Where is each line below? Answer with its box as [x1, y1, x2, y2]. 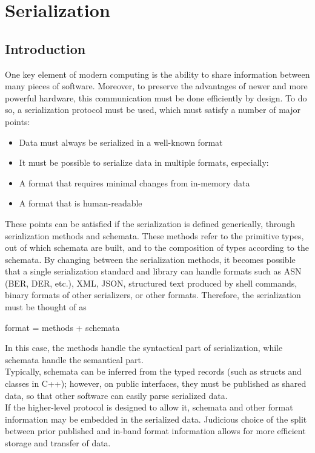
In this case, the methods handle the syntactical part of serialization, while [5, 341, 283, 354]
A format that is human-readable [19, 197, 142, 209]
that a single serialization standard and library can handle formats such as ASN [5, 265, 302, 278]
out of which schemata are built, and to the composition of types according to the [5, 241, 309, 254]
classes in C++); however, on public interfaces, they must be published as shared [5, 377, 307, 390]
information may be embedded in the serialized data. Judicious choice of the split [5, 412, 307, 425]
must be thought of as [5, 301, 87, 313]
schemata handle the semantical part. [5, 353, 144, 366]
